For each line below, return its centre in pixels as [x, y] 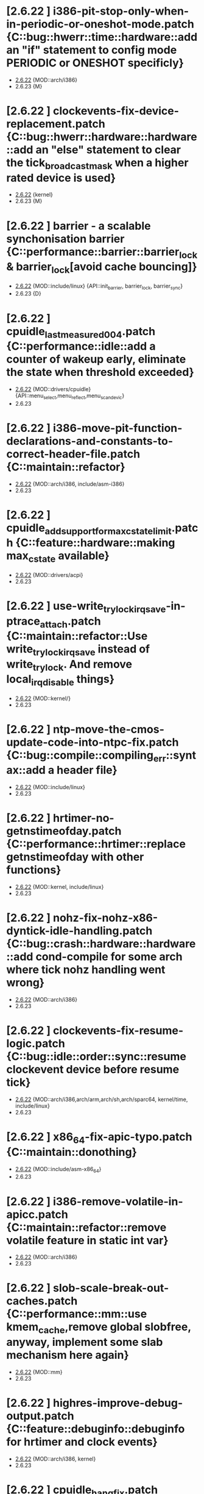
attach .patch [71, 622]
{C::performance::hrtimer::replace [96, 844]
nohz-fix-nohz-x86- [105, 918]
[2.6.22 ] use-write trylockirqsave [86, 607]
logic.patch [36, 1044]
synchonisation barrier [65, 239]
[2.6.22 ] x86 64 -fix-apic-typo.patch [99, 1138]
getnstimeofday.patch [64, 831]
